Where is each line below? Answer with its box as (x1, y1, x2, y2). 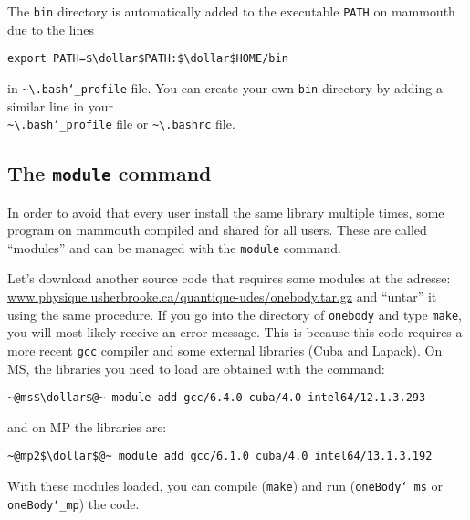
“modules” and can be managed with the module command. (7, 238, 341, 257)
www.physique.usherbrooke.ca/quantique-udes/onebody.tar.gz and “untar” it (7, 287, 437, 306)
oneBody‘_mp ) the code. (7, 493, 140, 513)
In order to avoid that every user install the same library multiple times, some (7, 202, 444, 221)
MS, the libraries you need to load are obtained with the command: (7, 358, 385, 377)
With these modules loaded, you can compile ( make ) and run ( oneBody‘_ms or (7, 476, 444, 495)
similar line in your (7, 96, 114, 115)
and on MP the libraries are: (7, 417, 167, 436)
